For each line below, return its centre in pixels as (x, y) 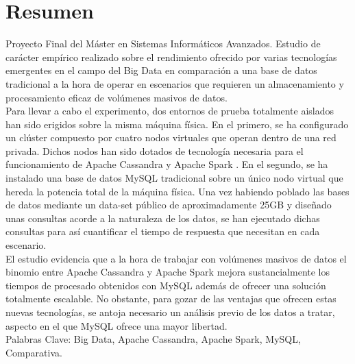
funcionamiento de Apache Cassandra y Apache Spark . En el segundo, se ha (167, 164)
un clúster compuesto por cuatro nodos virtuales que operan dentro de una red (171, 137)
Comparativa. (34, 352)
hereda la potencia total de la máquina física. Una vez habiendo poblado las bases (177, 191)
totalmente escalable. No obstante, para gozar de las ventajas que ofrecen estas (171, 299)
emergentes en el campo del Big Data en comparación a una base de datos (161, 70)
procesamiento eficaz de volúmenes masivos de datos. (117, 97)
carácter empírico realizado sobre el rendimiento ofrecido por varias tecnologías (171, 57)
